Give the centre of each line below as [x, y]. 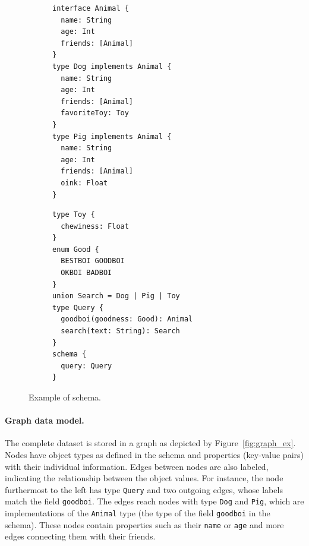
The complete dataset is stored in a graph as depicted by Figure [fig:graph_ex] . [150, 443]
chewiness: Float [95, 226]
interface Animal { [91, 8]
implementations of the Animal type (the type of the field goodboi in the [138, 513]
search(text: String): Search [120, 331]
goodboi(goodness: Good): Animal [127, 319]
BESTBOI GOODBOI [93, 261]
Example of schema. [65, 397]
